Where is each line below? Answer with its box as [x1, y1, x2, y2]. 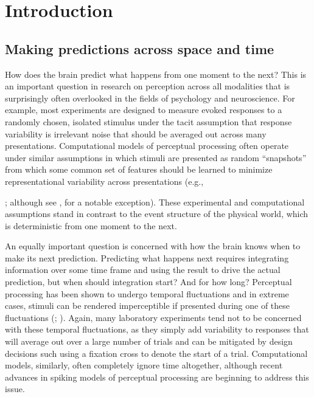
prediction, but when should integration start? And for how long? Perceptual [5, 275, 292, 288]
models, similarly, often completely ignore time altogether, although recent [5, 359, 283, 371]
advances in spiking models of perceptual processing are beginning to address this [5, 370, 309, 383]
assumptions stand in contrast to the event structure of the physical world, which [5, 207, 309, 220]
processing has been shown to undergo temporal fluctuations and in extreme [5, 287, 289, 300]
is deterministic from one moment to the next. [5, 219, 177, 232]
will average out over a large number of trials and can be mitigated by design [5, 335, 293, 348]
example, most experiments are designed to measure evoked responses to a [5, 103, 282, 116]
